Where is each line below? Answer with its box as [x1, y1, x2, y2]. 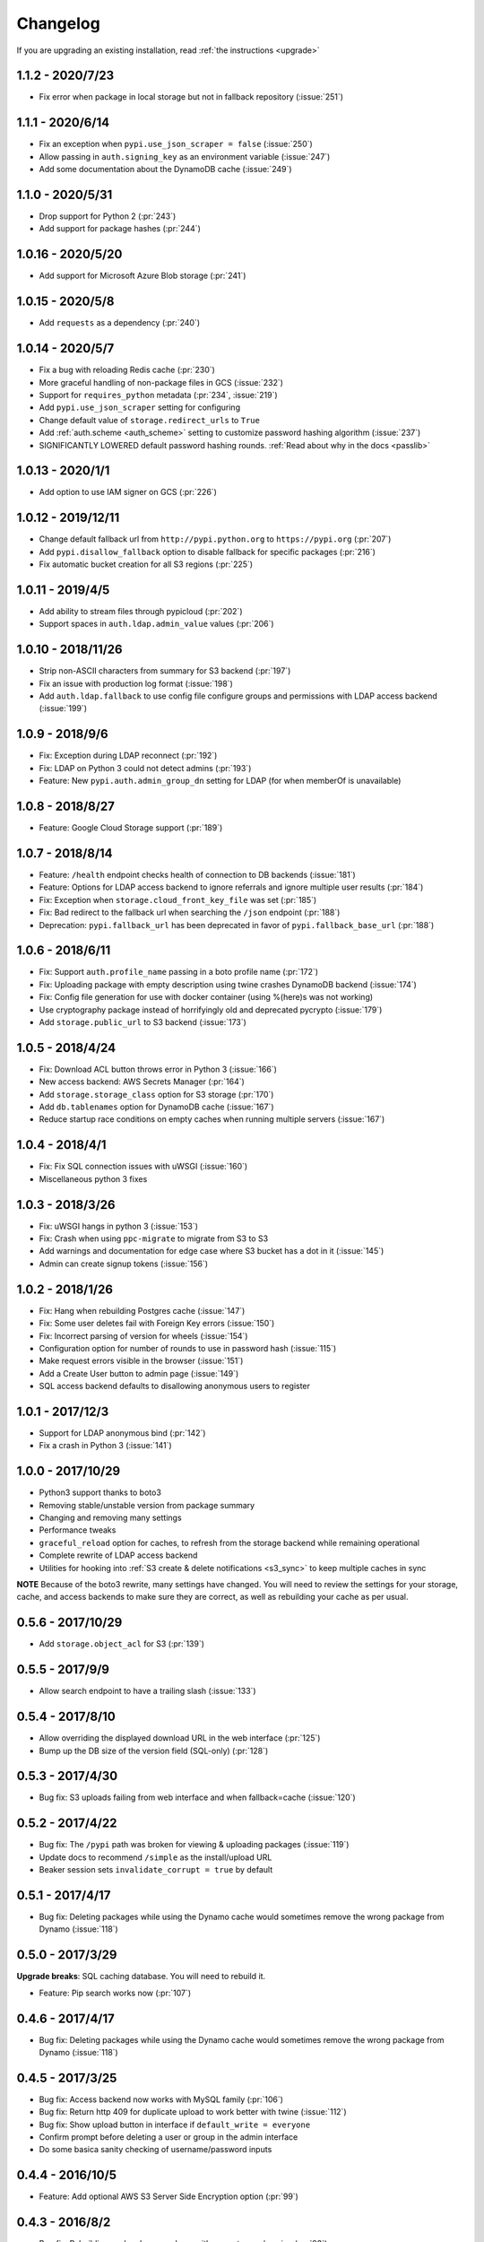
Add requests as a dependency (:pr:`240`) [39, 317, 201, 328]
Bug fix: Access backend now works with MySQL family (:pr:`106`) [39, 2094, 284, 2105]
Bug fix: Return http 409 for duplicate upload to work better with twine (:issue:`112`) [39, 2107, 347, 2117]
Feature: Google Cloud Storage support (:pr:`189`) [39, 822, 223, 833]
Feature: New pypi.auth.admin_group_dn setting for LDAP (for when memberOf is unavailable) [39, 776, 402, 786]
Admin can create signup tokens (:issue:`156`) [39, 1258, 209, 1269]
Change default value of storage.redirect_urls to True [39, 414, 260, 425]
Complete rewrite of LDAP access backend [39, 1550, 198, 1560]
